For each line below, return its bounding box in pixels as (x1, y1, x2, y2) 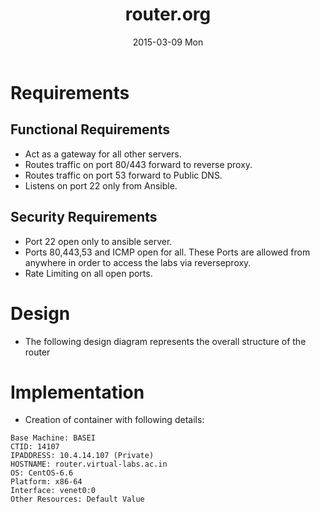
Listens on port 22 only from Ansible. (24, 179, 178, 192)
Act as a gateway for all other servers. (24, 148, 182, 160)
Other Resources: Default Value (10, 494, 145, 505)
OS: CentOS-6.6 (10, 468, 74, 478)
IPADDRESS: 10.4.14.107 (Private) (10, 451, 155, 461)
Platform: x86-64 (10, 477, 83, 487)
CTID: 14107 (10, 442, 60, 452)
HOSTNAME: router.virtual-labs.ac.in (10, 459, 168, 470)
